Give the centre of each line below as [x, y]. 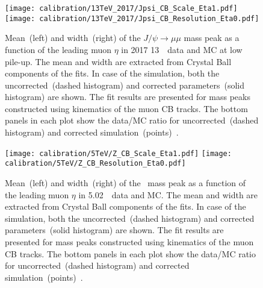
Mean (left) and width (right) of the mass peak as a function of [125, 182]
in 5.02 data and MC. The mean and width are [168, 194]
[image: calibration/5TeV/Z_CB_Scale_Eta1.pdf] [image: [118, 153]
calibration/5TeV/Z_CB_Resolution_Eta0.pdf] [95, 164]
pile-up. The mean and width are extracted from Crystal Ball [118, 61]
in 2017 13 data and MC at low [182, 49]
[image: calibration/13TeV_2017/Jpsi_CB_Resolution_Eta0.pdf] [132, 18]
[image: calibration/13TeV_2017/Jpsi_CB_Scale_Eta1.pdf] [121, 8]
